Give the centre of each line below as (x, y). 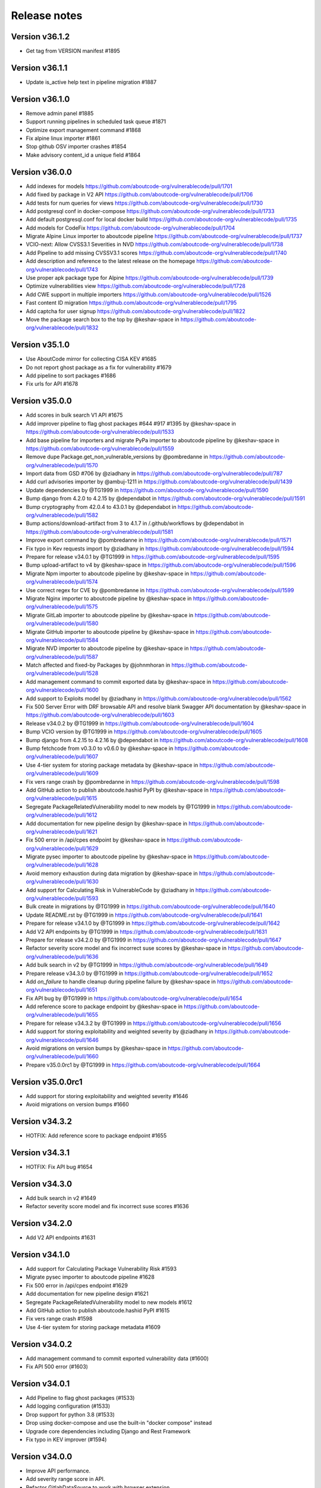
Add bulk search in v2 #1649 (61, 1198)
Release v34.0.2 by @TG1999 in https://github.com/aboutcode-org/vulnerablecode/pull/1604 (140, 723)
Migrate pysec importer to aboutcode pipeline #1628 (90, 1277)
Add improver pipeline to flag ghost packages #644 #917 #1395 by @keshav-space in (131, 423)
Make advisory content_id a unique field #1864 (83, 155)
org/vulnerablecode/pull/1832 (62, 328)
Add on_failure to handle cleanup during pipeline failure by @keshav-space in (121, 981)
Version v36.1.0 (40, 99)
